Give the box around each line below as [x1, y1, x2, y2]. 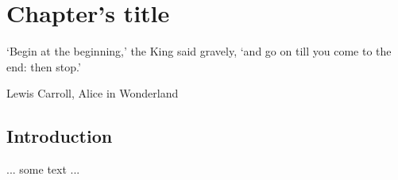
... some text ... [6, 161, 80, 178]
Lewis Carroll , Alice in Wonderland [6, 85, 179, 101]
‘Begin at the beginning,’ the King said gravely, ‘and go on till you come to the [6, 43, 392, 59]
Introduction [6, 124, 113, 148]
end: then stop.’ [6, 58, 81, 75]
